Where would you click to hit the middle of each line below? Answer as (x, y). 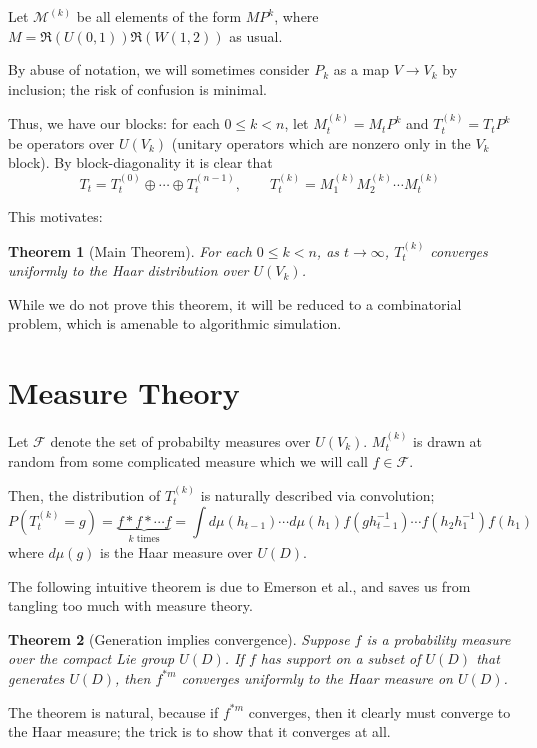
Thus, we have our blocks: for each (114, 123)
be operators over (61, 142)
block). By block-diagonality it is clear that (140, 162)
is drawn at (448, 440)
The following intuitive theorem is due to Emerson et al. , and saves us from (239, 585)
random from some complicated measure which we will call (188, 460)
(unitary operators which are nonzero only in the (321, 142)
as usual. (256, 35)
